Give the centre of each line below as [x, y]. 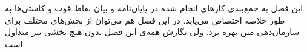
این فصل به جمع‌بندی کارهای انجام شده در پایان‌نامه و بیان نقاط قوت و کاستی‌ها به [154, 8]
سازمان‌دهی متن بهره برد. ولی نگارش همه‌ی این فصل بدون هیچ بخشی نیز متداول [152, 32]
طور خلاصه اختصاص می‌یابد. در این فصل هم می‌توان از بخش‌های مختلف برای [145, 20]
